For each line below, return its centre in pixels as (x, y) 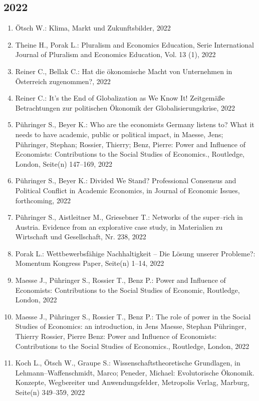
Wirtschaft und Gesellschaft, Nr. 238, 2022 (81, 237)
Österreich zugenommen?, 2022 (63, 81)
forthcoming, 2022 (43, 200)
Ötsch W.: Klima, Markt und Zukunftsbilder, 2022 (93, 28)
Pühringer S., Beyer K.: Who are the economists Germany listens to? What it (135, 124)
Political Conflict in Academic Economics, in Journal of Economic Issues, (127, 190)
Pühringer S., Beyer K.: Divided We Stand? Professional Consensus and (126, 180)
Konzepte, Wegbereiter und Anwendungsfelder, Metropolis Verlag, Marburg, (132, 382)
